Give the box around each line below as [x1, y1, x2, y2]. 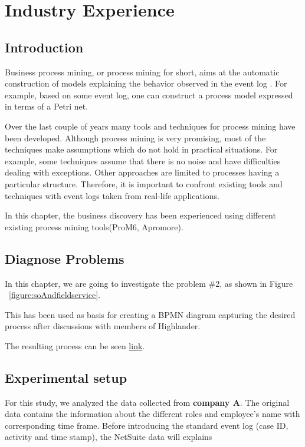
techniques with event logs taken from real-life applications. [5, 189, 219, 201]
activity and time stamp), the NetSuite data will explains [5, 431, 212, 443]
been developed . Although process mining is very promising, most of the [5, 131, 266, 144]
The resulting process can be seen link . [5, 339, 145, 352]
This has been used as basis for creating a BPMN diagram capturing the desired [5, 308, 296, 320]
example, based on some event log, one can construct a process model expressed [5, 88, 293, 101]
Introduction [5, 38, 84, 56]
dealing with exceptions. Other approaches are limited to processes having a [5, 166, 280, 178]
